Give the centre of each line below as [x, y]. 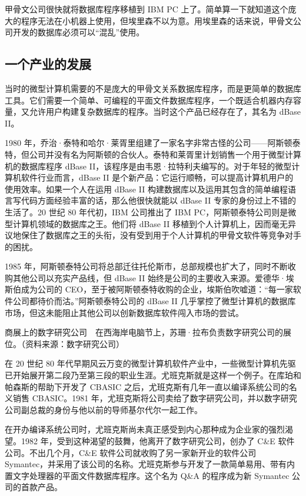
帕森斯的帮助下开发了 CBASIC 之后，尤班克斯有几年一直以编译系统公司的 [147, 386]
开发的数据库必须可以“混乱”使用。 [79, 32]
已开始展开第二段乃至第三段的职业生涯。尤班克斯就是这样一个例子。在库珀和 [153, 375]
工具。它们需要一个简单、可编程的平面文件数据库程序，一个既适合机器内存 [149, 100]
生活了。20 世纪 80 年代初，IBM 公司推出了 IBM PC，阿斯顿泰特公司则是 [147, 212]
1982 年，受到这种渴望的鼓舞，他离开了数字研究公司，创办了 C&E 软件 [158, 441]
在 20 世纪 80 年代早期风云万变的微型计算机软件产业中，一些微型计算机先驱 [150, 363]
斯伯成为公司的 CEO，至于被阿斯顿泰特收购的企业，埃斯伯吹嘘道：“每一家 [149, 289]
